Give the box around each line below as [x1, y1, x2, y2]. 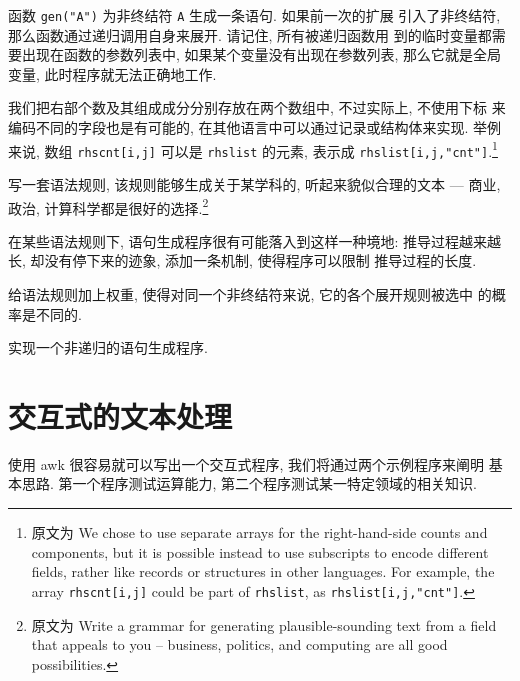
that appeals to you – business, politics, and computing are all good [31, 634, 448, 655]
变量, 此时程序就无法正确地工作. [8, 63, 217, 84]
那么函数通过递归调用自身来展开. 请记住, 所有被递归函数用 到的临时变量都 [8, 24, 492, 45]
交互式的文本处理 [8, 395, 233, 436]
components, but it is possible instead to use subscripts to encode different [31, 541, 489, 562]
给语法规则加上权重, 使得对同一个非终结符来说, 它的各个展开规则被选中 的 [8, 283, 492, 304]
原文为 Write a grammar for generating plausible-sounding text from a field [31, 614, 497, 635]
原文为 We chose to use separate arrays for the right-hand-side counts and [31, 522, 488, 543]
